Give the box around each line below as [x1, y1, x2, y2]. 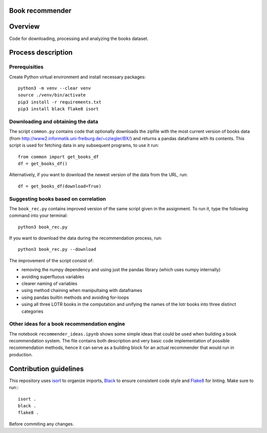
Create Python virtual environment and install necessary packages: [9, 74, 146, 80]
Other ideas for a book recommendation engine [9, 321, 126, 328]
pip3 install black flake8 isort [18, 106, 99, 112]
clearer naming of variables [21, 281, 78, 287]
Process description [9, 48, 73, 57]
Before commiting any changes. [9, 421, 74, 427]
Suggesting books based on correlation [9, 195, 106, 202]
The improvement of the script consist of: [9, 257, 94, 263]
